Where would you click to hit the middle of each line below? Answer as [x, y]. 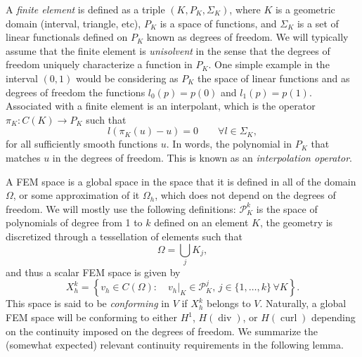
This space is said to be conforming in [88, 303]
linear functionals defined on [67, 37]
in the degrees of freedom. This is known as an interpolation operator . [202, 157]
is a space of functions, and [218, 23]
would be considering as [127, 78]
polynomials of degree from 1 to [74, 222]
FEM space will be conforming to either [91, 317]
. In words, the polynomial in [229, 144]
